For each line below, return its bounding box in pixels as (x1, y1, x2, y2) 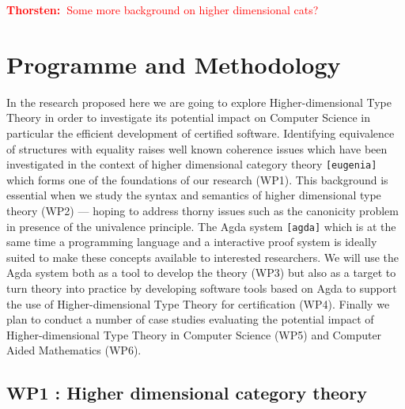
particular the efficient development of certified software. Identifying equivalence (6, 124, 395, 141)
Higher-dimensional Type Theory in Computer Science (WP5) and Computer (6, 326, 382, 343)
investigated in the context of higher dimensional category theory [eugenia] (6, 156, 377, 172)
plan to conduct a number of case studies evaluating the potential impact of (6, 311, 374, 328)
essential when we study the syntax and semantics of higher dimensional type (6, 187, 381, 203)
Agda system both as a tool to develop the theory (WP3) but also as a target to (6, 264, 396, 281)
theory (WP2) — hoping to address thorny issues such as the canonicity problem (6, 202, 399, 218)
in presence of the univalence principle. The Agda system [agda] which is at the (6, 218, 396, 234)
